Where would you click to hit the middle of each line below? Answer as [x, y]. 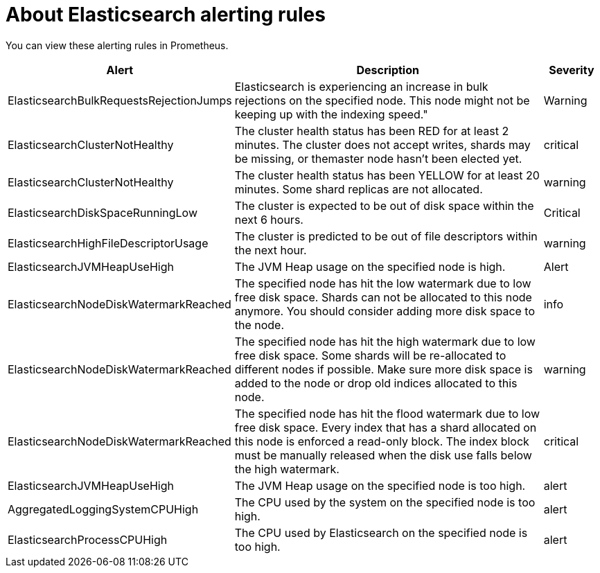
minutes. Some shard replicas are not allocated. [359, 189]
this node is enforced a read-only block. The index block [382, 441]
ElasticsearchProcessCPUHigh [88, 539]
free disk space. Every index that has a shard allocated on [386, 427]
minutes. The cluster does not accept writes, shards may [382, 144]
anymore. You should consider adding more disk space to [385, 311]
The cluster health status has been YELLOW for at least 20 [387, 175]
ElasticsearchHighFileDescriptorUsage [108, 243]
